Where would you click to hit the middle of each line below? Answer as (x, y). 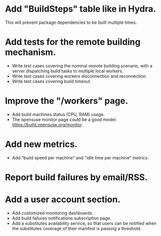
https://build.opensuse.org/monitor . (47, 124)
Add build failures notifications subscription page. (62, 218)
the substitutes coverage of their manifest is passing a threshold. (77, 228)
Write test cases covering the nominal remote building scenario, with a (82, 66)
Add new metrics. (41, 144)
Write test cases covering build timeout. (52, 81)
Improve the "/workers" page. (66, 101)
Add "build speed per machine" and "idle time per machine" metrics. (80, 158)
